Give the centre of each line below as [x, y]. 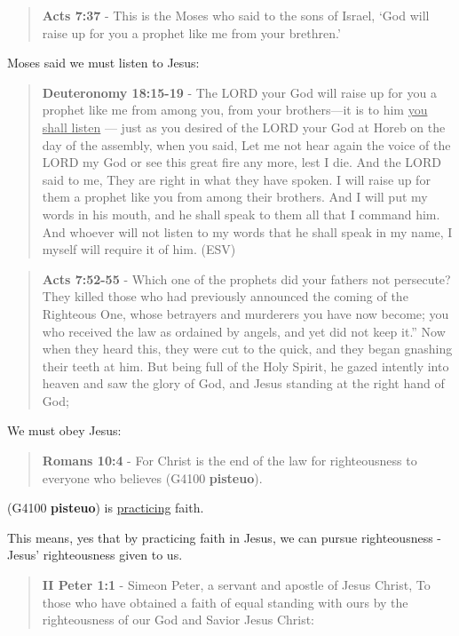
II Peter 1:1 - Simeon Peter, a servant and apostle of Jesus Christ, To [236, 585]
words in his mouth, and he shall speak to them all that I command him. [241, 214]
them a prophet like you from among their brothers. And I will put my [235, 197]
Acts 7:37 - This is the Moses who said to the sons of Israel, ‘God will [236, 15]
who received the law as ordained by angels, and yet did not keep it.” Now [244, 331]
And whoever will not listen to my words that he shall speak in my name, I [247, 231]
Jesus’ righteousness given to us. [95, 555]
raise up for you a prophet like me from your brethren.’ [191, 32]
